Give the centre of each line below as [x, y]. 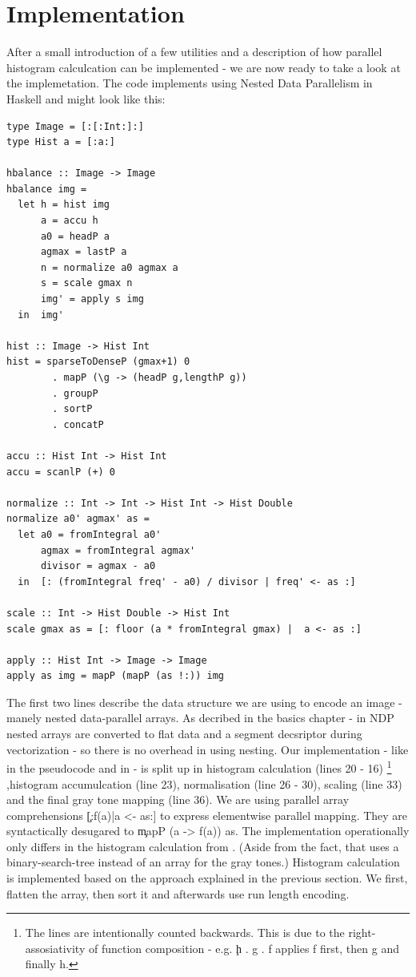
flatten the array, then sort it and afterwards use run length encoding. [178, 893]
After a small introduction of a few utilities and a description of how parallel [194, 52]
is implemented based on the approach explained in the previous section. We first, [207, 878]
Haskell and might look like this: [86, 98]
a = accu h [69, 221]
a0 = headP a [75, 236]
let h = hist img [64, 205]
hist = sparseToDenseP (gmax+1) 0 [98, 362]
